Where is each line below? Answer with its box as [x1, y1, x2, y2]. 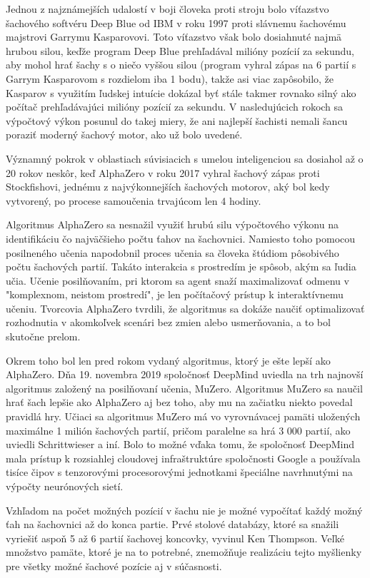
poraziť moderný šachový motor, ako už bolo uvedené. [6, 127, 243, 142]
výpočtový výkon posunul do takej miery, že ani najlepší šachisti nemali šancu [6, 113, 348, 128]
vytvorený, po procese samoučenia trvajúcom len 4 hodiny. [6, 193, 261, 208]
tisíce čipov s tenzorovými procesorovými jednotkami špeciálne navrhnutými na [6, 465, 353, 480]
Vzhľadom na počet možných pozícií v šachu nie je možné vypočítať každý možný [6, 502, 363, 517]
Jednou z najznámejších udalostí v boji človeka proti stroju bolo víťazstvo [6, 1, 329, 16]
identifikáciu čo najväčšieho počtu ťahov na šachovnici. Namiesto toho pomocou [6, 230, 356, 245]
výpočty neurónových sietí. [6, 479, 124, 493]
